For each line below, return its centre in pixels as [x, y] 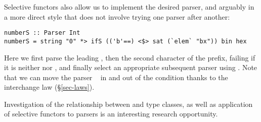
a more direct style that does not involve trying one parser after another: [117, 16]
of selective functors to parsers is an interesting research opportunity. [111, 114]
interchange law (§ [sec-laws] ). [49, 87]
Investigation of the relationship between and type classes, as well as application [128, 104]
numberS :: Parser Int [42, 33]
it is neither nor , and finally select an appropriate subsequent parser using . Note [131, 67]
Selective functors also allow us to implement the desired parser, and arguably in [129, 7]
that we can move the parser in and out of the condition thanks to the [116, 77]
